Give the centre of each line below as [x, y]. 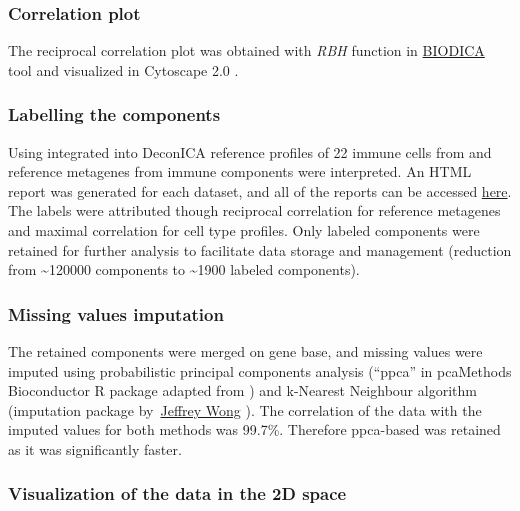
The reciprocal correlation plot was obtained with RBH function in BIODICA [246, 50]
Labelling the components [114, 114]
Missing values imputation [116, 313]
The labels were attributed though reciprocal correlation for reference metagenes [254, 210]
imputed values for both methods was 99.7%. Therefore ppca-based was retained [254, 429]
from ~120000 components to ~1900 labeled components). [184, 269]
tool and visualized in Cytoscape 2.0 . [123, 69]
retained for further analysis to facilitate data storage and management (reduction [260, 249]
